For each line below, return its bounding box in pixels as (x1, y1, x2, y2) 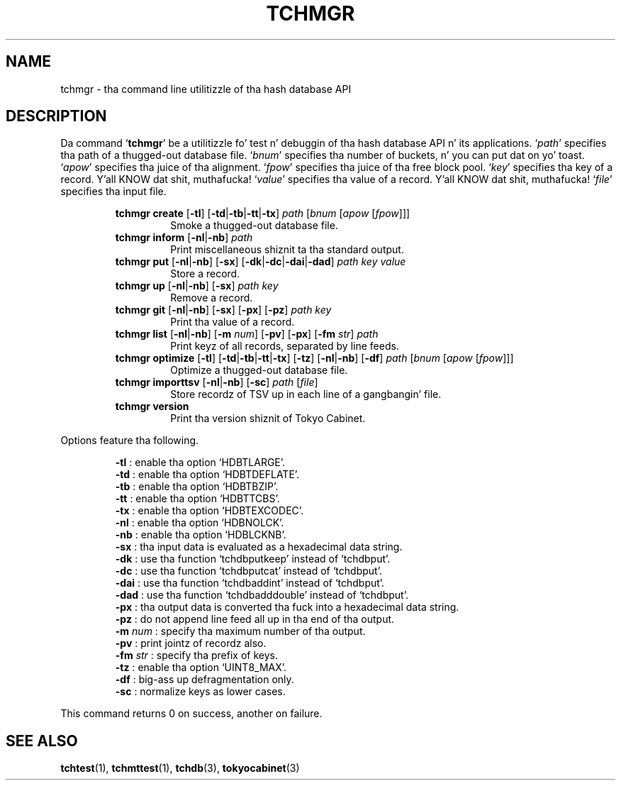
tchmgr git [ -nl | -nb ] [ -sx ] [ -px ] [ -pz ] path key (115, 304, 332, 316)
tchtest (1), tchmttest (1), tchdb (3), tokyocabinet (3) (60, 762, 300, 775)
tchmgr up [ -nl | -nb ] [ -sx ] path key (115, 279, 279, 292)
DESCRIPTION (6, 107, 107, 126)
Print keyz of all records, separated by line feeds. (170, 340, 399, 353)
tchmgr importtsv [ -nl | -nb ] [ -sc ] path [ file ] (115, 376, 318, 389)
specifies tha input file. (60, 185, 167, 198)
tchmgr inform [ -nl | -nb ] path (115, 231, 253, 244)
